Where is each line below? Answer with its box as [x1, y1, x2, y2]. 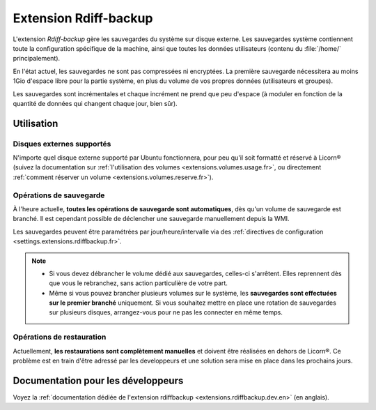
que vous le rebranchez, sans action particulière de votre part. [49, 279, 228, 287]
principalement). [13, 54, 61, 63]
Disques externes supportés [13, 139, 111, 149]
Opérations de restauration [13, 332, 107, 342]
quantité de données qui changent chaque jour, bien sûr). [13, 99, 178, 107]
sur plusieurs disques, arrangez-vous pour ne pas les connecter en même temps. [49, 308, 283, 317]
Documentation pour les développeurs [13, 374, 184, 386]
